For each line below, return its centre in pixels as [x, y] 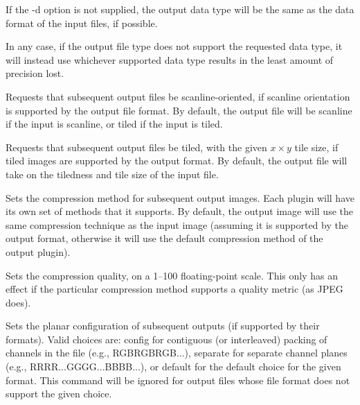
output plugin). [38, 251]
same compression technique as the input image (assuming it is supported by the [177, 224]
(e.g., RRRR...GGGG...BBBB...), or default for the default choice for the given [173, 367]
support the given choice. [59, 394]
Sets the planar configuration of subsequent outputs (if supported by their [163, 326]
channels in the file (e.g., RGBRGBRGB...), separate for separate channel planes [177, 353]
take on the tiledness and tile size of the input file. [112, 174]
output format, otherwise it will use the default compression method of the [164, 238]
